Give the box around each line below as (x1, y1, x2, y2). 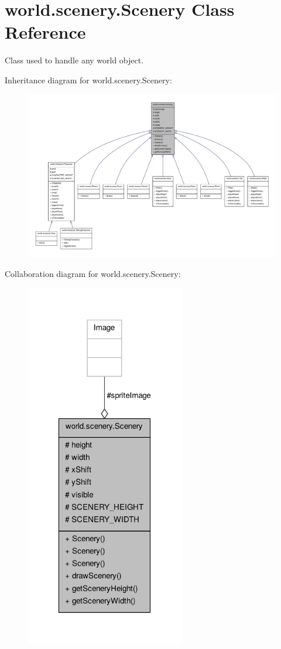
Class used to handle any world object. (5, 54, 144, 66)
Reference (5, 20, 86, 44)
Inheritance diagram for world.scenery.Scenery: (5, 73, 172, 86)
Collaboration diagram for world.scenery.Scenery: (5, 267, 181, 279)
